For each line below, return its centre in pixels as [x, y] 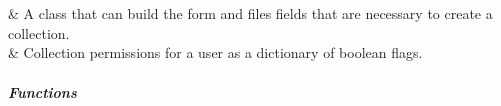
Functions [42, 91]
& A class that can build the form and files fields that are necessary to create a [250, 13]
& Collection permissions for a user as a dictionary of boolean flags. [215, 52]
